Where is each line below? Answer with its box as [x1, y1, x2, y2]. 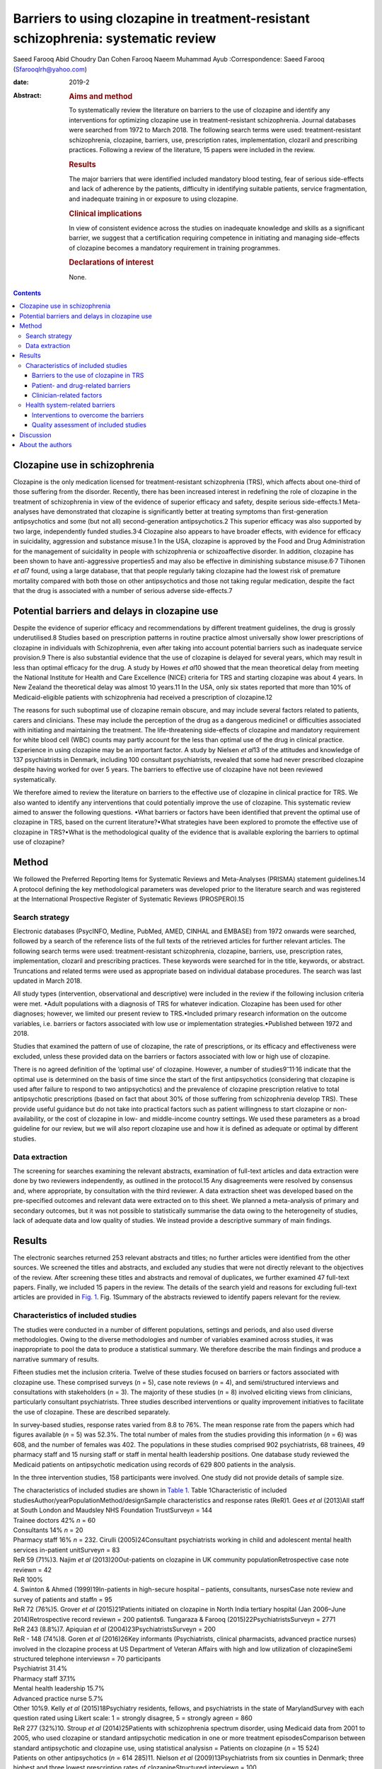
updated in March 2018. [13, 976, 83, 985]
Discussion [19, 430, 52, 439]
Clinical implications [69, 209, 142, 219]
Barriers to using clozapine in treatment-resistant [13, 11, 311, 26]
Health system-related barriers [25, 401, 116, 410]
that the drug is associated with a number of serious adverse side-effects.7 [13, 587, 233, 595]
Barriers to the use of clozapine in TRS [32, 371, 144, 380]
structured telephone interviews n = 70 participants [13, 1654, 161, 1663]
